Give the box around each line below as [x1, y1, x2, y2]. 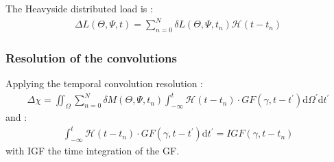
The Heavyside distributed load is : [5, 1, 153, 15]
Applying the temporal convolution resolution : [5, 76, 203, 91]
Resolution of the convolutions [5, 49, 177, 66]
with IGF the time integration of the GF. [5, 143, 180, 157]
